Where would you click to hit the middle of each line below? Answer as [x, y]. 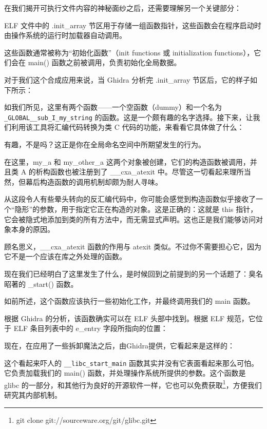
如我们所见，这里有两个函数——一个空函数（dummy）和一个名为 [113, 107]
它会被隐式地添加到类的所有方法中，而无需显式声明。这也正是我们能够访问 [130, 219]
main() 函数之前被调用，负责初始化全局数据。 [104, 62]
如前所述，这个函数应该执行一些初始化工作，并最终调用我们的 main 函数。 [129, 301]
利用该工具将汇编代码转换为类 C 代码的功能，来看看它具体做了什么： [128, 127]
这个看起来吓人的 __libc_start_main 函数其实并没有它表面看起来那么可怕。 [131, 363]
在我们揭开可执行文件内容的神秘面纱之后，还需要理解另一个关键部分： [123, 8]
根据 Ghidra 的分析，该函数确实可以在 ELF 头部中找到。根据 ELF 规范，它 [130, 318]
